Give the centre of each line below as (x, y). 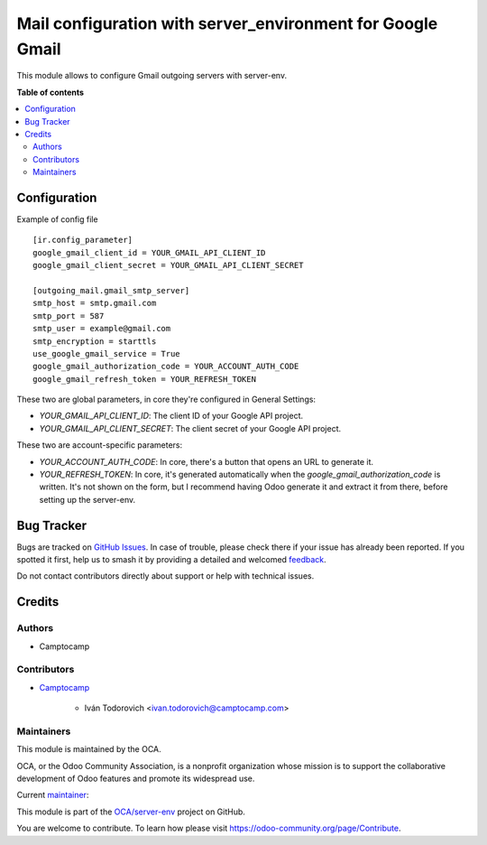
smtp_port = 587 (69, 316)
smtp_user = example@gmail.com (102, 329)
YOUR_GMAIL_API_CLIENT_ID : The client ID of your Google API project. (171, 416)
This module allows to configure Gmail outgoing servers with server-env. (152, 76)
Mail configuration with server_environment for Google (227, 23)
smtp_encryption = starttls (95, 341)
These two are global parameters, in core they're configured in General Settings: (166, 399)
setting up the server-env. (87, 499)
